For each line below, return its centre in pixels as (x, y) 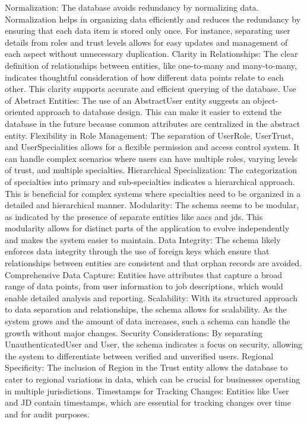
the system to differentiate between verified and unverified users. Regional (139, 356)
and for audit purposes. (47, 414)
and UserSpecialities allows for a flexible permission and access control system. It (152, 147)
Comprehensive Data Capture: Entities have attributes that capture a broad (144, 274)
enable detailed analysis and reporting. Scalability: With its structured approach (151, 297)
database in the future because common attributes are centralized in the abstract (153, 123)
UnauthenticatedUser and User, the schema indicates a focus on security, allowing (154, 344)
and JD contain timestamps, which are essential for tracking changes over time (148, 402)
